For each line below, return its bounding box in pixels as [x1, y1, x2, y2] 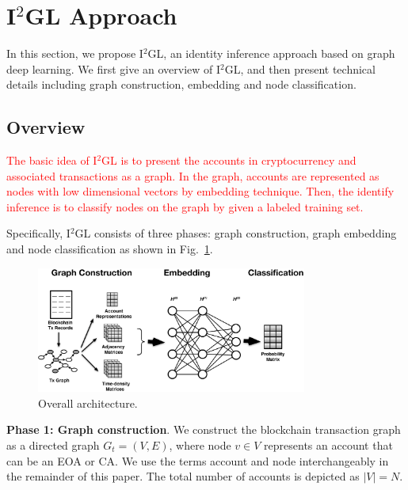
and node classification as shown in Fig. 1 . [6, 241, 213, 257]
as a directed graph [6, 436, 100, 453]
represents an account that [264, 436, 393, 453]
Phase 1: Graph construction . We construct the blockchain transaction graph [6, 421, 401, 438]
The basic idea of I [6, 152, 97, 169]
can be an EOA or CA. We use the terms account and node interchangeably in [6, 452, 389, 469]
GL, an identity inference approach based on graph [147, 45, 395, 62]
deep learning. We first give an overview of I [6, 60, 221, 77]
